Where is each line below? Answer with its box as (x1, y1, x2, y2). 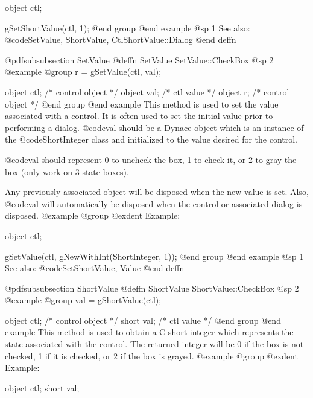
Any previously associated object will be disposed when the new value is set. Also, (5, 185, 309, 198)
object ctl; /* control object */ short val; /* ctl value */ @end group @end (5, 313, 281, 326)
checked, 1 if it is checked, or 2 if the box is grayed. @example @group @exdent (5, 349, 298, 362)
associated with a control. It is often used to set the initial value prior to (5, 109, 273, 122)
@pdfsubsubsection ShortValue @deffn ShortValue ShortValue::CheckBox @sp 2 (5, 281, 299, 294)
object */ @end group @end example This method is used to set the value (5, 97, 279, 110)
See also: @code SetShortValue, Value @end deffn (5, 262, 185, 274)
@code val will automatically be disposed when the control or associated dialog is (5, 197, 303, 210)
